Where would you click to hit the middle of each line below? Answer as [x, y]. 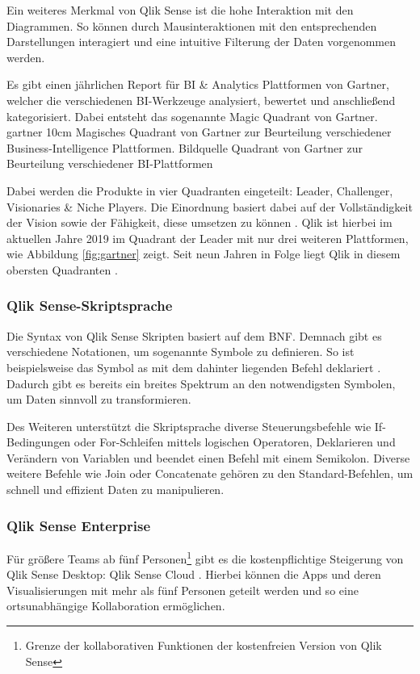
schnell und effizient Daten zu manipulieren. [115, 490]
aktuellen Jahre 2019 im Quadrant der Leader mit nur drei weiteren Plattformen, [208, 238]
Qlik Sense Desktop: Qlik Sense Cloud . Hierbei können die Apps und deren [194, 574]
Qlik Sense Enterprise [79, 525]
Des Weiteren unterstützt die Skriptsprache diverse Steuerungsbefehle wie [189, 426]
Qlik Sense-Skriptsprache [90, 306]
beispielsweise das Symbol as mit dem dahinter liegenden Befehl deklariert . [194, 367]
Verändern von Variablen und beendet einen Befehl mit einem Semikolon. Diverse [208, 457]
